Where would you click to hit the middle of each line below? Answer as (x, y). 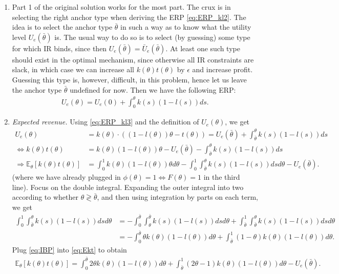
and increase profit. (223, 69)
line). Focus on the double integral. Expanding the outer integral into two (128, 187)
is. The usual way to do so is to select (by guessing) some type (152, 37)
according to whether (45, 197)
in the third (222, 177)
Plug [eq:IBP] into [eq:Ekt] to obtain (69, 250)
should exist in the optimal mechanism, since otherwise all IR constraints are (133, 59)
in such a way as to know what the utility (186, 27)
